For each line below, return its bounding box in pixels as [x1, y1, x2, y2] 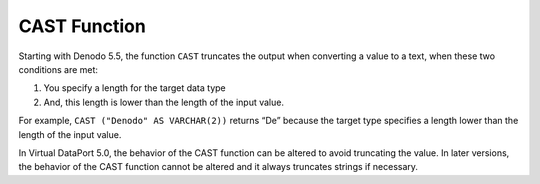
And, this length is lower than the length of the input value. [43, 96, 285, 108]
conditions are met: [18, 63, 99, 75]
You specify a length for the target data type [43, 82, 227, 94]
